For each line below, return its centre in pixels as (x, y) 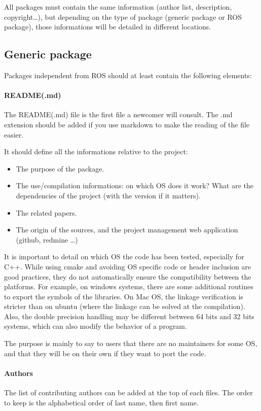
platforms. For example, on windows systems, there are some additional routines (129, 286)
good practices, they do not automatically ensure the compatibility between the (128, 276)
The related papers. (46, 212)
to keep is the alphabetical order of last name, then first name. (101, 402)
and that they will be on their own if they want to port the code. (105, 353)
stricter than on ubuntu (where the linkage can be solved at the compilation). (125, 306)
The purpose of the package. (60, 168)
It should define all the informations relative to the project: (96, 151)
